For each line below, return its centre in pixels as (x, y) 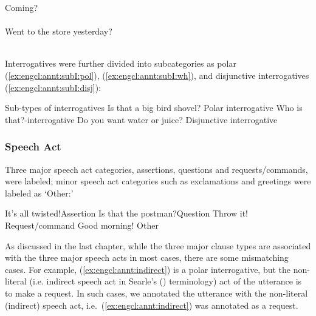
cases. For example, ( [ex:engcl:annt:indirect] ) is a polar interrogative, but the (148, 269)
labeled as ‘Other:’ (39, 193)
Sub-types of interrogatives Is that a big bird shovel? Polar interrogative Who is (154, 108)
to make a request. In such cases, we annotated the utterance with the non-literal (156, 293)
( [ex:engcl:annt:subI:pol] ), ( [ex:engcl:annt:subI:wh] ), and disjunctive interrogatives (157, 75)
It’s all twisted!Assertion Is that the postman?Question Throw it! (127, 213)
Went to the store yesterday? (59, 31)
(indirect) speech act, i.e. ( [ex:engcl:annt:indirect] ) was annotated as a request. (152, 305)
